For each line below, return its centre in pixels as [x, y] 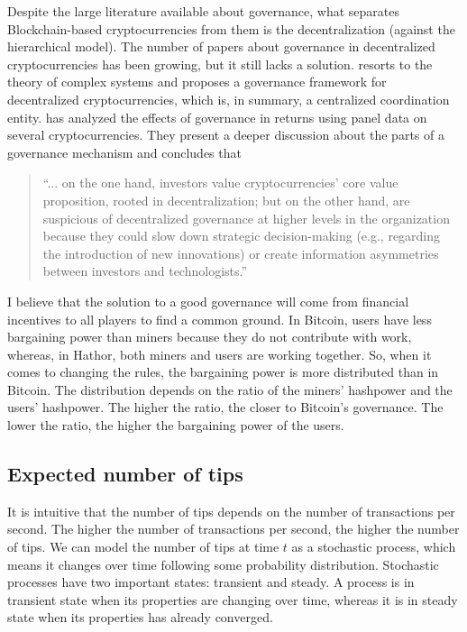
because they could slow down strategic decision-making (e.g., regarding [242, 236]
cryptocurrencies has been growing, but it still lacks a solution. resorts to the [220, 64]
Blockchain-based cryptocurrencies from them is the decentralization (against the [231, 28]
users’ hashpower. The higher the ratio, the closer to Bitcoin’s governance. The [225, 407]
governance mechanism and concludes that [124, 152]
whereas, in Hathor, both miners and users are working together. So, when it [220, 354]
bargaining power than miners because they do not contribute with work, [210, 337]
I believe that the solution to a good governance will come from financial [208, 301]
